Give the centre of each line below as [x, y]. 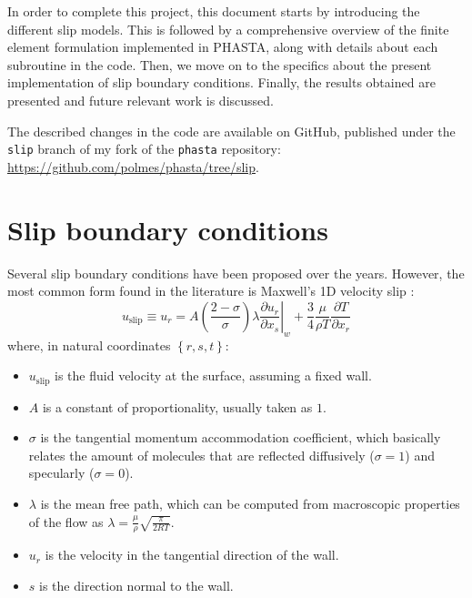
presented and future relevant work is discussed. [141, 100]
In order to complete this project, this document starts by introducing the [214, 11]
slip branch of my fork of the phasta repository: [144, 149]
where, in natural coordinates [89, 345]
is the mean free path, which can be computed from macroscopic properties [250, 503]
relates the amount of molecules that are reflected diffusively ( [201, 455]
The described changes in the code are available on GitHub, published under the [231, 131]
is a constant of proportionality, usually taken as [177, 406]
